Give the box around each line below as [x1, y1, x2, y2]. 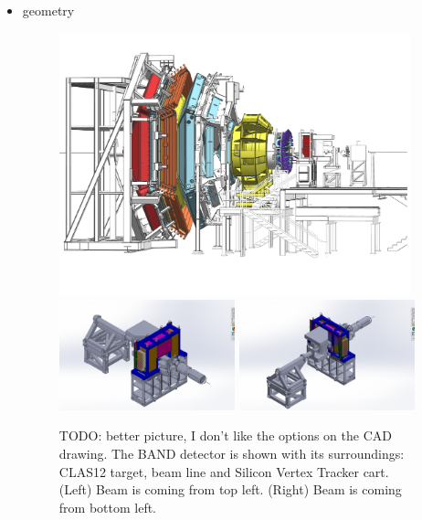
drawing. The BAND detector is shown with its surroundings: [58, 443, 405, 462]
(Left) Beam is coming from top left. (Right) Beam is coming [58, 480, 402, 499]
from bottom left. [58, 497, 157, 516]
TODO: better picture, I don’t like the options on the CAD [58, 426, 392, 445]
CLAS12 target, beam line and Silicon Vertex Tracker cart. [58, 462, 389, 481]
